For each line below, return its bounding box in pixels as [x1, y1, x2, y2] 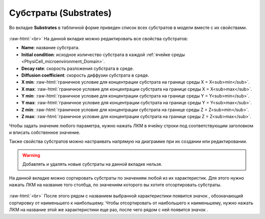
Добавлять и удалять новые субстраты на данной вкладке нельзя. [22, 161, 162, 167]
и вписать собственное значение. [9, 129, 80, 135]
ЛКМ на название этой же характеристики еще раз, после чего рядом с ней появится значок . [9, 207, 209, 213]
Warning [22, 152, 40, 158]
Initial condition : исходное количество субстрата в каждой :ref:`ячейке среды [21, 52, 185, 58]
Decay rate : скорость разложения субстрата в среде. [21, 65, 134, 71]
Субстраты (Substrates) [9, 7, 112, 18]
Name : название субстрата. [21, 45, 79, 51]
